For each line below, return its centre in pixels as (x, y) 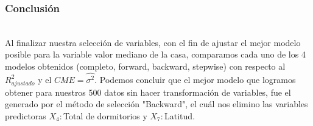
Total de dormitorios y (105, 115)
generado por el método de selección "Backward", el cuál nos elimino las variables (156, 104)
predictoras (26, 115)
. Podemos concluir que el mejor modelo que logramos (195, 79)
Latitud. (180, 115)
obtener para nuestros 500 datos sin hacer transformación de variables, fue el (148, 92)
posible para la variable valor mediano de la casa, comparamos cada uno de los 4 (155, 54)
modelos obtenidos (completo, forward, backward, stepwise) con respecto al (145, 66)
